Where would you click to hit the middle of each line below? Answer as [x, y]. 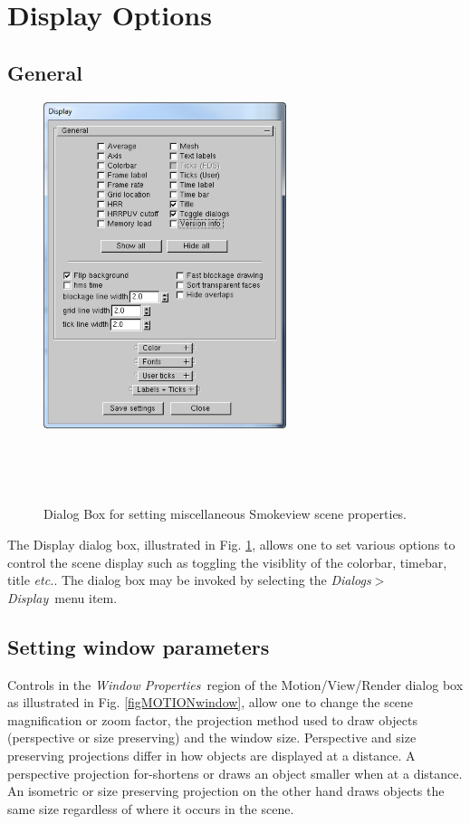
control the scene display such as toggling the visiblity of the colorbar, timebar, [227, 562]
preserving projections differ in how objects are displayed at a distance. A [211, 755]
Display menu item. [62, 597]
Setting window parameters [139, 646]
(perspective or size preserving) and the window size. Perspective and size [212, 738]
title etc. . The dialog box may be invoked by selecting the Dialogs [189, 580]
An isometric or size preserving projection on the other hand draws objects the [226, 791]
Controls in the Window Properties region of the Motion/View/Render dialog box [235, 684]
